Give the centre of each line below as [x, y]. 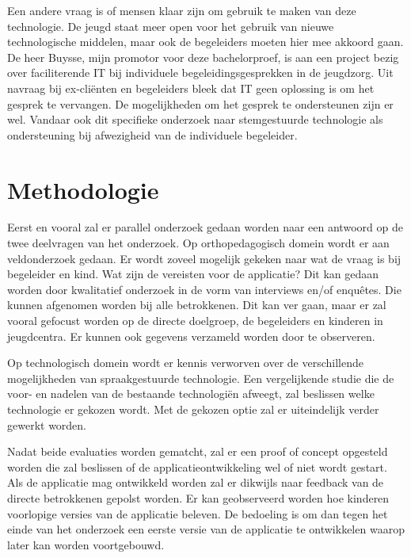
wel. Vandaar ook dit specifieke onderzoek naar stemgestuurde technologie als [195, 119]
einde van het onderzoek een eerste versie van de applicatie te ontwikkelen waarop [206, 529]
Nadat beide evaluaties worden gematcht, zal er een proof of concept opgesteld [198, 451]
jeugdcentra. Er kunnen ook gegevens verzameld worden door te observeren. [191, 336]
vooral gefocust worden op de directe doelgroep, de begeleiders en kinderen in [195, 321]
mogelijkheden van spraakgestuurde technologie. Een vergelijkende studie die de [201, 378]
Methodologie [83, 189]
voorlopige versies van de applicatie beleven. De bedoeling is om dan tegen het [198, 513]
